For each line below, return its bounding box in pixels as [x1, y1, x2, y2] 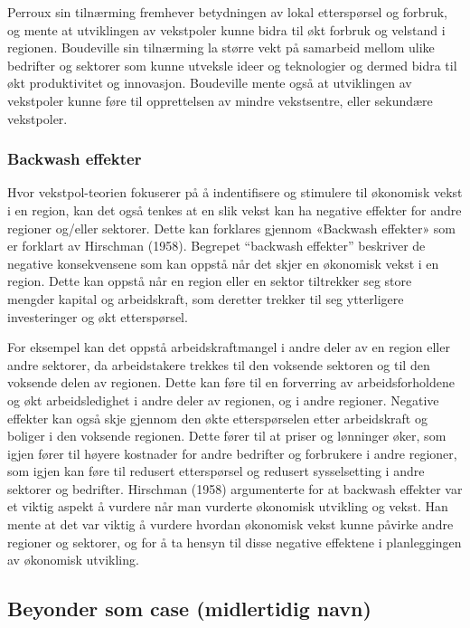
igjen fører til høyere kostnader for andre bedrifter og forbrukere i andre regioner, [7, 443, 457, 462]
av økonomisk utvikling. [7, 550, 139, 569]
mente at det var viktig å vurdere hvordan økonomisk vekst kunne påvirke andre [7, 515, 454, 534]
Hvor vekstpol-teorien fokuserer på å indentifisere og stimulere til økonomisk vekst [7, 183, 463, 202]
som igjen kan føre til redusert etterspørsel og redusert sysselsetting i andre [7, 461, 425, 481]
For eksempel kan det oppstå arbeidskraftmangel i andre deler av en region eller [7, 338, 450, 357]
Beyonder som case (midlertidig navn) [7, 595, 371, 623]
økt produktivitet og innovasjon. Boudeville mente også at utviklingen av [7, 73, 412, 92]
